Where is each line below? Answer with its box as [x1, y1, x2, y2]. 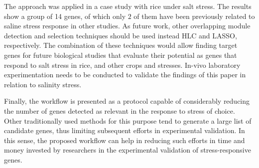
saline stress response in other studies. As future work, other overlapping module [4, 20, 251, 31]
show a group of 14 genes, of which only [4, 10, 126, 21]
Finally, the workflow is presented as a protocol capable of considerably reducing [4, 96, 250, 106]
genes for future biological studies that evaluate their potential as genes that [4, 49, 237, 60]
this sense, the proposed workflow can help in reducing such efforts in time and [4, 135, 245, 145]
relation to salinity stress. [4, 79, 82, 89]
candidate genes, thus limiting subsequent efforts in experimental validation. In [4, 125, 245, 136]
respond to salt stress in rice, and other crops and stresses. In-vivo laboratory [4, 59, 241, 70]
